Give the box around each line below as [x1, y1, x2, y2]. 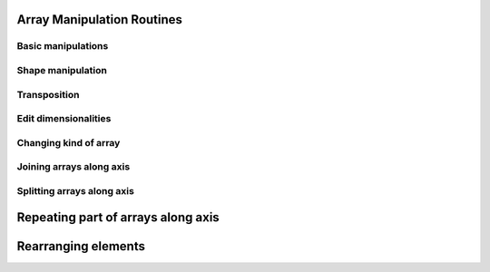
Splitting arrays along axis [16, 184, 135, 197]
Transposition [16, 88, 80, 101]
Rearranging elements [16, 238, 145, 254]
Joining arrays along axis [16, 160, 131, 173]
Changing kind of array [16, 136, 121, 149]
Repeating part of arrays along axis [16, 209, 220, 226]
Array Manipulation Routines [16, 12, 183, 27]
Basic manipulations [16, 40, 109, 53]
